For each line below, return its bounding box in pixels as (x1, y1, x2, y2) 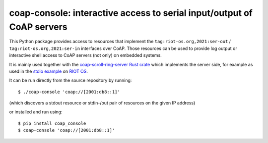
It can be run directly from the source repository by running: (9, 77, 132, 84)
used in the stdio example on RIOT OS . (9, 68, 88, 74)
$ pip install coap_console (18, 120, 86, 126)
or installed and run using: (9, 109, 63, 115)
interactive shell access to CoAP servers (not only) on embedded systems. (9, 52, 162, 58)
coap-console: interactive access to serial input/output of (9, 7, 253, 18)
